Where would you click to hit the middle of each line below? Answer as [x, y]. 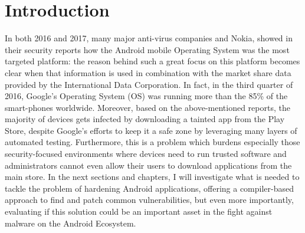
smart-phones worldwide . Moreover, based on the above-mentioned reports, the [147, 107]
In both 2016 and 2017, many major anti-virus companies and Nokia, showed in [149, 38]
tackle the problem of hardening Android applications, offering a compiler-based [149, 188]
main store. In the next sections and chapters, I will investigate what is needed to [152, 177]
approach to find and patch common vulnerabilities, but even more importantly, [149, 200]
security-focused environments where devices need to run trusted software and [146, 154]
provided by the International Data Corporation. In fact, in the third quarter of [149, 84]
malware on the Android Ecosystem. [70, 223]
